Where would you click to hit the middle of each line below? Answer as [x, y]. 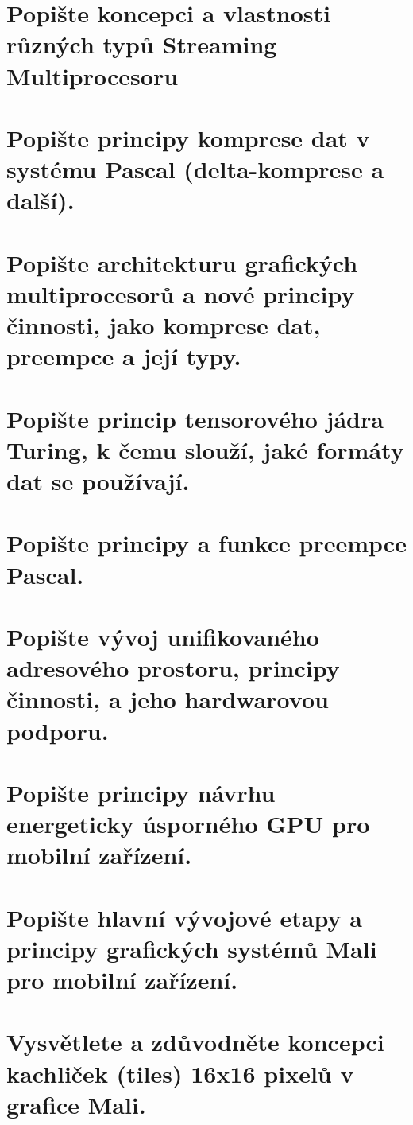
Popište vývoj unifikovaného [163, 636]
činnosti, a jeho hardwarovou [168, 699]
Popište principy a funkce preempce [206, 543]
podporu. [58, 730]
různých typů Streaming [142, 44]
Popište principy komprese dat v [188, 137]
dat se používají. [98, 481]
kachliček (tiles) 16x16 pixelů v [180, 1073]
